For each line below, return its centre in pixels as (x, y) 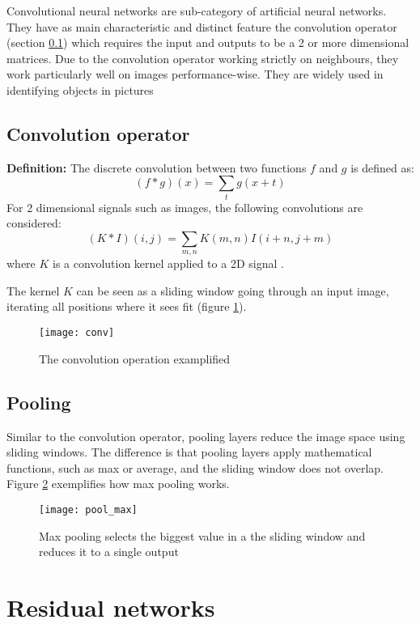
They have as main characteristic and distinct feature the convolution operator (202, 26)
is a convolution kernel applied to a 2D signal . (168, 263)
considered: (34, 223)
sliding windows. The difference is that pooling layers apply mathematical (189, 452)
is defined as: (382, 167)
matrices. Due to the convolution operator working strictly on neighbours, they (203, 58)
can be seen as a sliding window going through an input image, (233, 290)
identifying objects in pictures (80, 89)
